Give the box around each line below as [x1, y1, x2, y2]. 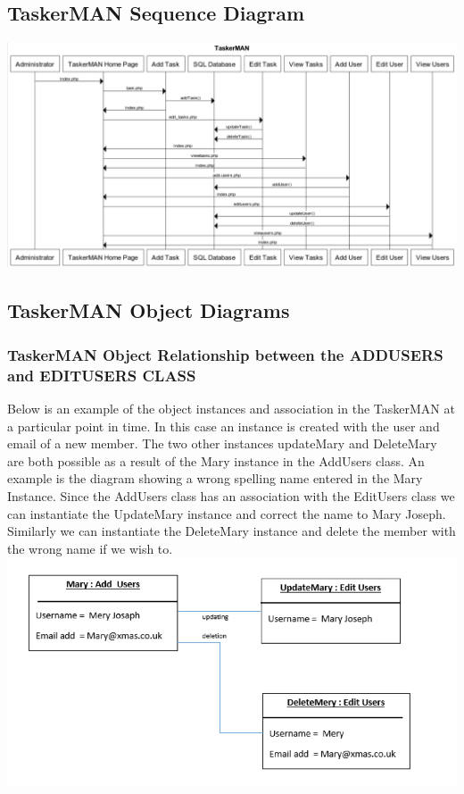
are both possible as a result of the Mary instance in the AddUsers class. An [7, 451, 425, 470]
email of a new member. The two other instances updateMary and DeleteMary [7, 434, 437, 453]
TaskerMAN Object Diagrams [7, 297, 290, 324]
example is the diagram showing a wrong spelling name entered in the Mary [7, 469, 423, 488]
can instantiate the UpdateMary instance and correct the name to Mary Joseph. [7, 504, 446, 522]
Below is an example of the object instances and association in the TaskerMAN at [7, 398, 455, 417]
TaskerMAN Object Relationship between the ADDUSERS [7, 343, 443, 365]
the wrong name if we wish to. [7, 539, 173, 557]
